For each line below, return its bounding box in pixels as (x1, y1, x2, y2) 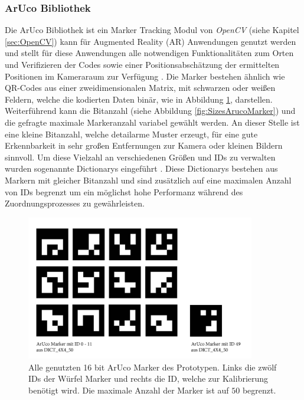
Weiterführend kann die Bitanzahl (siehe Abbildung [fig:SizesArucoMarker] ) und (5, 104, 296, 117)
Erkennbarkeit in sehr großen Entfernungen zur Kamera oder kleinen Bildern (5, 139, 283, 152)
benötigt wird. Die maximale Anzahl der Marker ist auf (28, 384, 229, 396)
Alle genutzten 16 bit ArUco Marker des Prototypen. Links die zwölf (28, 360, 277, 373)
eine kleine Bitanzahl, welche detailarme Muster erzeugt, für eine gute (5, 127, 258, 140)
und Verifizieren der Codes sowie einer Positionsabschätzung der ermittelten (5, 58, 280, 70)
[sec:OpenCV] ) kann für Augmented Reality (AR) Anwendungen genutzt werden (5, 35, 296, 47)
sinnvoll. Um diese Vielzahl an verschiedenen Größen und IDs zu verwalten (5, 150, 276, 163)
